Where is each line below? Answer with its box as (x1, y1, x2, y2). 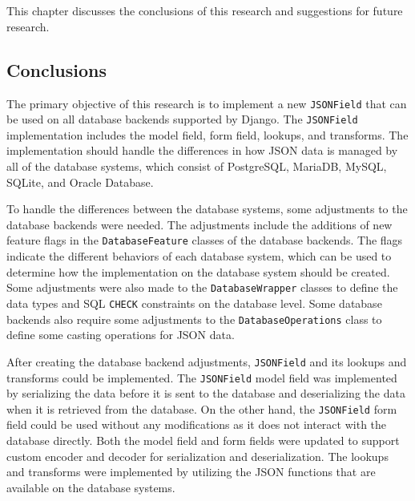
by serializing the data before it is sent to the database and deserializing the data (6, 385, 405, 402)
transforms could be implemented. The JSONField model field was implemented (6, 369, 397, 386)
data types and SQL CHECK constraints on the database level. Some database (6, 294, 382, 311)
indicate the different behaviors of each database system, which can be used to (6, 248, 392, 265)
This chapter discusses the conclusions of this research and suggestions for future (6, 2, 403, 19)
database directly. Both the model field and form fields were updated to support (6, 432, 400, 449)
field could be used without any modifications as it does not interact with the (6, 416, 387, 433)
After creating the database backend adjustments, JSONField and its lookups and (6, 353, 407, 370)
